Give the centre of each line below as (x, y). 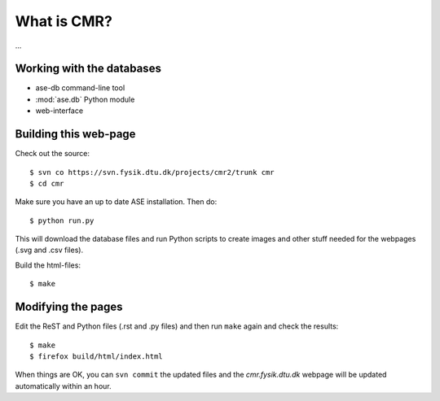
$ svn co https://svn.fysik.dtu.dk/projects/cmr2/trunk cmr (152, 172)
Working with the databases (88, 69)
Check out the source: (52, 154)
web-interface (59, 111)
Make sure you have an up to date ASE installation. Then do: (116, 202)
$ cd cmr (47, 183)
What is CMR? (64, 21)
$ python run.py (62, 220)
